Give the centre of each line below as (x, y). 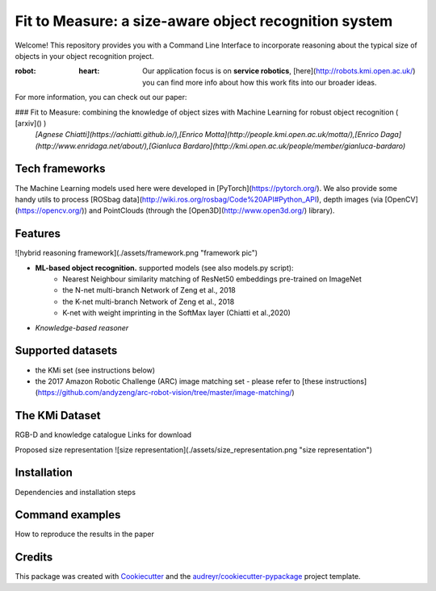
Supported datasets (66, 351)
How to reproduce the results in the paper (85, 534)
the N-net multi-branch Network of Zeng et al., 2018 (149, 290)
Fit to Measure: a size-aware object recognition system (204, 21)
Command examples (68, 515)
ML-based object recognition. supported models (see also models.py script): (164, 268)
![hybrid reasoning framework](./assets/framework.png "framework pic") (136, 253)
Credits (34, 558)
